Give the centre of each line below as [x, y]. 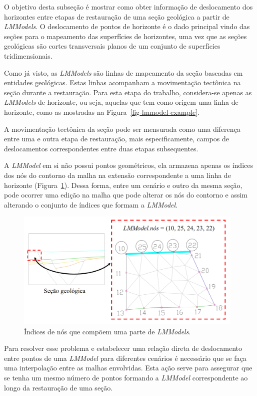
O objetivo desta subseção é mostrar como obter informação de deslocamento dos [128, 7]
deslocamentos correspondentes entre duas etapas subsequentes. [101, 148]
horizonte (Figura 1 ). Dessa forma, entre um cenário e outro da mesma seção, [123, 185]
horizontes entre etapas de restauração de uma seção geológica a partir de [117, 16]
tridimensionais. [28, 55]
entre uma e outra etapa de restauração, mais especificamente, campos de [116, 139]
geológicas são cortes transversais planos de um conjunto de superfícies [112, 46]
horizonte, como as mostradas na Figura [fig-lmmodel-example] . [102, 112]
